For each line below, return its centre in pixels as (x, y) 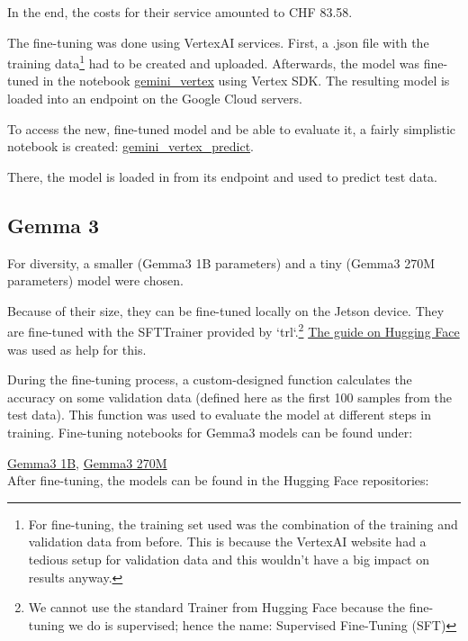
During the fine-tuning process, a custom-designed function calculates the (210, 379)
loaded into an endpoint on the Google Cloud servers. (155, 99)
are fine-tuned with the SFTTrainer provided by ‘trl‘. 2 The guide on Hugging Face (234, 330)
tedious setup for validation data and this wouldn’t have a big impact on (229, 559)
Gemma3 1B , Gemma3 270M (87, 462)
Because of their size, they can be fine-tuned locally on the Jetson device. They (226, 310)
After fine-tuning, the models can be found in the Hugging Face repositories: (218, 480)
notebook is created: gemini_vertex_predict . (130, 146)
